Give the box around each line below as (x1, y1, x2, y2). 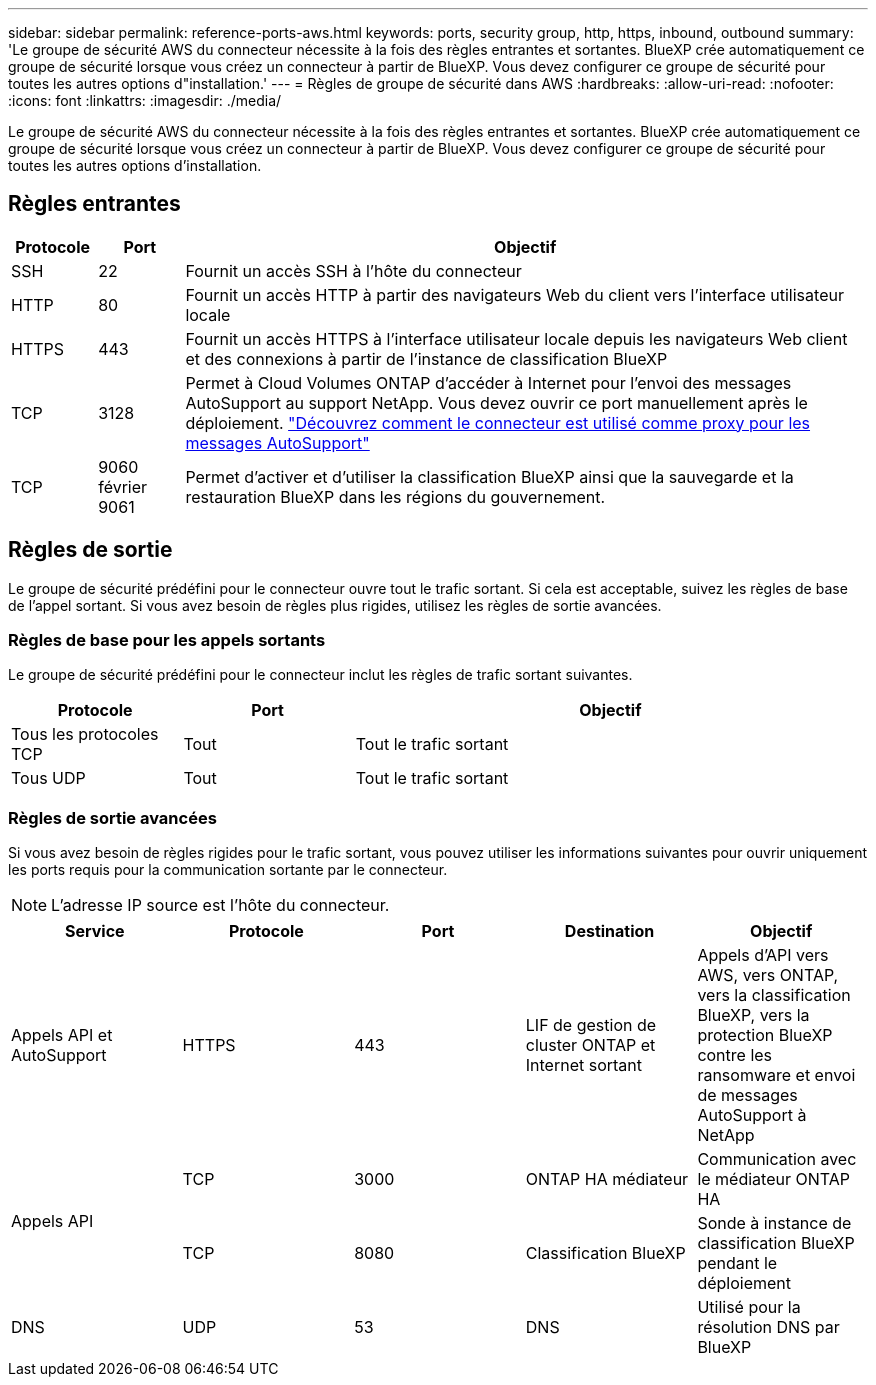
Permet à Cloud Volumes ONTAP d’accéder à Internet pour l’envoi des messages (185, 372, 792, 393)
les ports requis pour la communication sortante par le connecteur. (8, 861, 448, 879)
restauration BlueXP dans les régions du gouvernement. (185, 486, 606, 507)
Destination (564, 921, 655, 942)
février (98, 476, 148, 497)
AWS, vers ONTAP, (697, 965, 839, 986)
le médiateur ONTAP (697, 1169, 850, 1190)
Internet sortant (525, 1055, 643, 1076)
